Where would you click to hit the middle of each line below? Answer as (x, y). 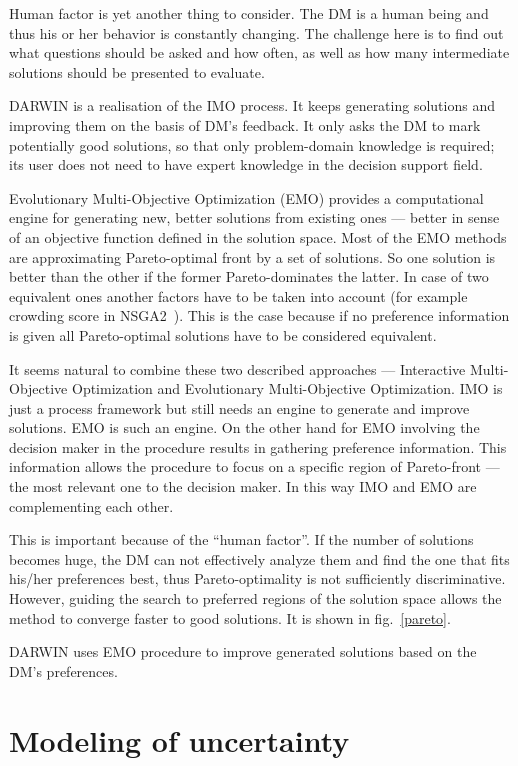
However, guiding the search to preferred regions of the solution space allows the (255, 598)
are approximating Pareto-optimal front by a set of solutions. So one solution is (252, 256)
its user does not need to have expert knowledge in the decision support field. (246, 164)
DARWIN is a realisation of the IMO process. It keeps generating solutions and (252, 105)
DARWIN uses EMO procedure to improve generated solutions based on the (243, 651)
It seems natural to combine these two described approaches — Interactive (237, 368)
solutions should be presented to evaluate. (137, 71)
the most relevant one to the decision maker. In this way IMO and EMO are (243, 486)
